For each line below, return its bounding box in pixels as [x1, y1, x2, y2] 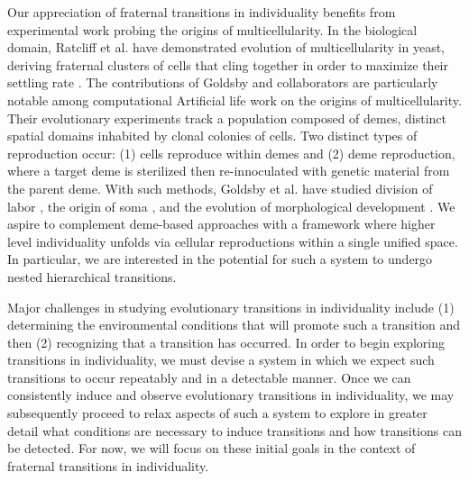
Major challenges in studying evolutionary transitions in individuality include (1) [7, 297, 455, 316]
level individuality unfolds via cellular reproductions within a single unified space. [7, 231, 458, 250]
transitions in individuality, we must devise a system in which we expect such [7, 350, 435, 369]
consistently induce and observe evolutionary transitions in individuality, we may [7, 386, 455, 404]
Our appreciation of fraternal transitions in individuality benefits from [7, 3, 396, 21]
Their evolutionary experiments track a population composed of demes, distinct [7, 108, 446, 127]
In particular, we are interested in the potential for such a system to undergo [7, 250, 433, 268]
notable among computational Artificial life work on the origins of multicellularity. [7, 90, 462, 109]
